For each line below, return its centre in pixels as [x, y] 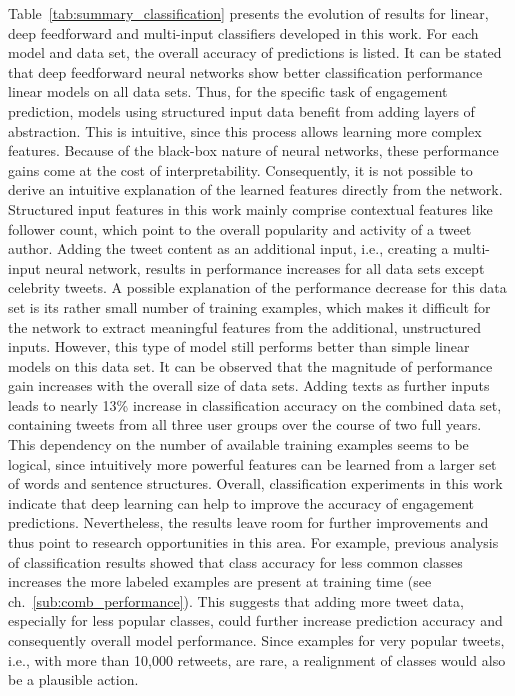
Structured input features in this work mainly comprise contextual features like [250, 208]
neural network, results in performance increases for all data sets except [265, 267]
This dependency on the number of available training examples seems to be [238, 444]
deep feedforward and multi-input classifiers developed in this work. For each [243, 32]
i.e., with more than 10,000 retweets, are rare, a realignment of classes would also [257, 659]
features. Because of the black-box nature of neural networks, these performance [253, 150]
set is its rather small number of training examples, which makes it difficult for [249, 306]
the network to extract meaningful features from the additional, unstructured [244, 326]
